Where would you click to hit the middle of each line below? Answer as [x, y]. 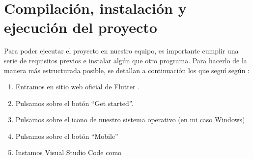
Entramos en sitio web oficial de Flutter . [78, 87]
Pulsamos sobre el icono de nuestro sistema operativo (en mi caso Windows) [130, 119]
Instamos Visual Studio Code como [69, 152]
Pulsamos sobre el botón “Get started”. [74, 103]
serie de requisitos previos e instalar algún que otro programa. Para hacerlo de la [126, 60]
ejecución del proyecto [81, 27]
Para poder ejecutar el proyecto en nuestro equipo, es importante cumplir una [121, 51]
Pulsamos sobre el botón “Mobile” [67, 136]
